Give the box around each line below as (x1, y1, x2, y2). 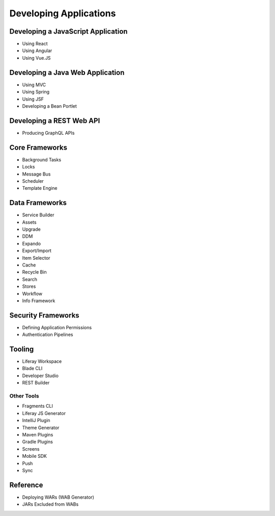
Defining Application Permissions (22, 324, 92, 330)
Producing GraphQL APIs (22, 130, 75, 136)
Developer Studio (22, 373, 59, 379)
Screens (22, 446, 40, 452)
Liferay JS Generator (22, 410, 66, 416)
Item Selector (22, 255, 50, 261)
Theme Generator (22, 424, 60, 431)
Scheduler (22, 178, 44, 184)
